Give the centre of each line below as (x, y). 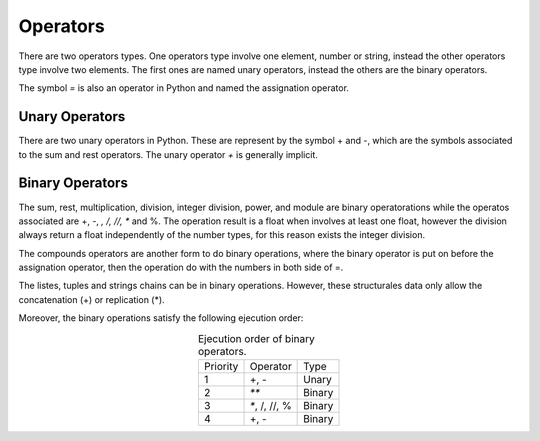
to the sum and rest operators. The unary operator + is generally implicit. (168, 154)
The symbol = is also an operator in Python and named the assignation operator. (184, 88)
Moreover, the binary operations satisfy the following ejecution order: (161, 318)
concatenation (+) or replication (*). (91, 299)
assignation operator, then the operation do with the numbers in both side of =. (181, 267)
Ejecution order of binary (256, 338)
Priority (221, 367)
